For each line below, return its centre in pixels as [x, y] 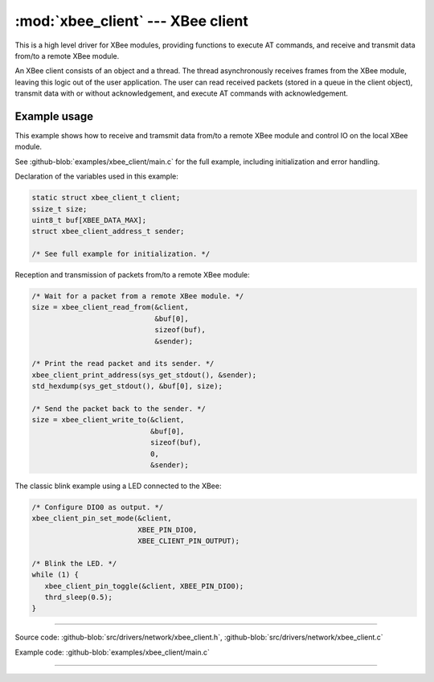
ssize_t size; [59, 209]
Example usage [54, 116]
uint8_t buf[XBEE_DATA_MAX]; [89, 220]
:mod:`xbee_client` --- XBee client [131, 21]
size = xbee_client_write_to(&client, [108, 420]
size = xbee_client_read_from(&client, [110, 307]
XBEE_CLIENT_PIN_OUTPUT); [189, 541]
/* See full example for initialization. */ [121, 254]
